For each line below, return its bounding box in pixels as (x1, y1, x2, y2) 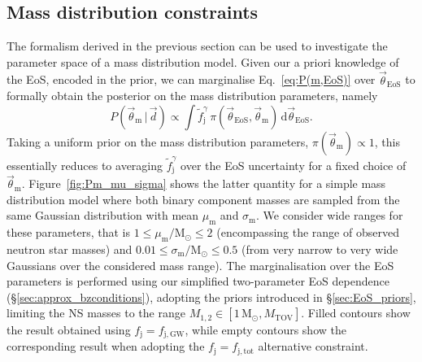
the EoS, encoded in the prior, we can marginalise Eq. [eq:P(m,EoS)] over (7, 71, 376, 88)
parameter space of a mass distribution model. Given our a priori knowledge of (7, 53, 399, 70)
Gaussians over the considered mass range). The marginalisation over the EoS (7, 256, 394, 273)
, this (374, 133, 400, 150)
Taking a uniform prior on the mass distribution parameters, (7, 133, 309, 150)
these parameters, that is (7, 224, 130, 241)
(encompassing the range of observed (216, 224, 399, 241)
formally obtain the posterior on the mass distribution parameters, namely (7, 87, 378, 104)
